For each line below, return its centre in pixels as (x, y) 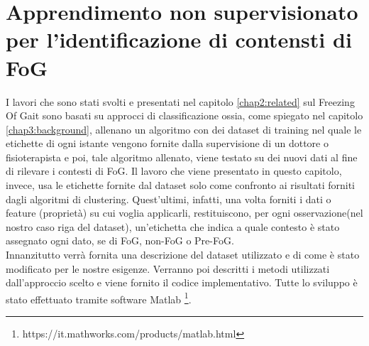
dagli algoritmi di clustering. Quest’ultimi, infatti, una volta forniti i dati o (169, 199)
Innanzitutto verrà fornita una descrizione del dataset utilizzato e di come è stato (183, 255)
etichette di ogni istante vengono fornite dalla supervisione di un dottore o (167, 143)
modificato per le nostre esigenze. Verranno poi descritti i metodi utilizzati (168, 268)
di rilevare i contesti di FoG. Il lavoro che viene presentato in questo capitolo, (174, 171)
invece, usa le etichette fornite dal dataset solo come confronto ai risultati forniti (181, 185)
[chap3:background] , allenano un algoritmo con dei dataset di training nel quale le (184, 129)
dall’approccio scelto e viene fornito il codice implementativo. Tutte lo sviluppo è (182, 282)
